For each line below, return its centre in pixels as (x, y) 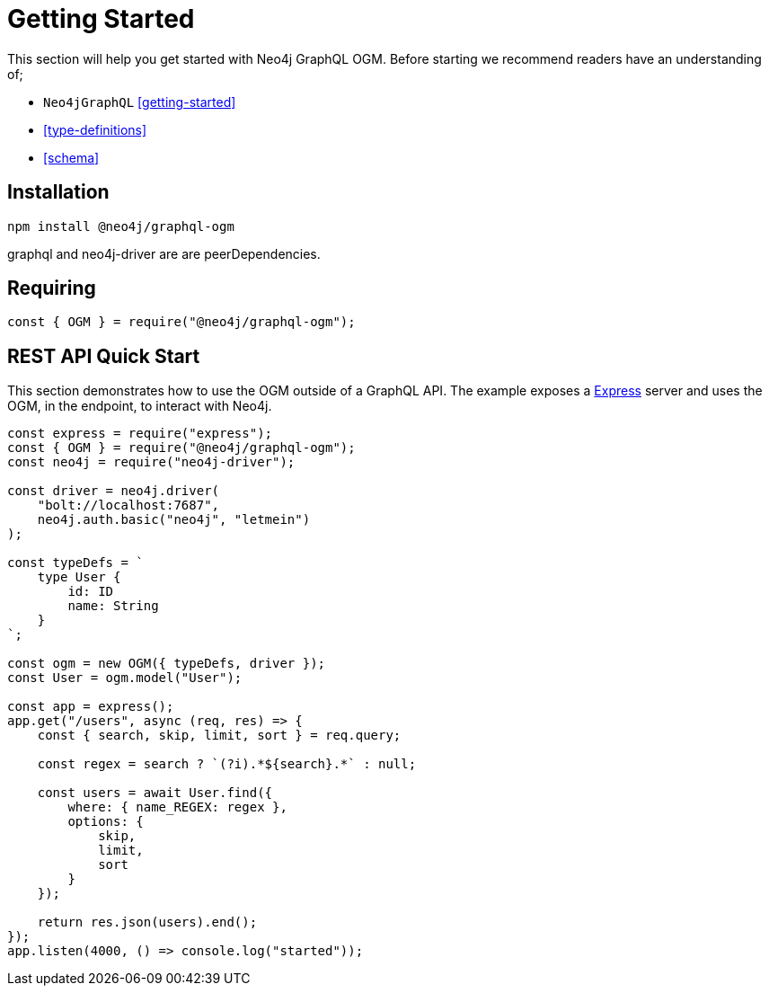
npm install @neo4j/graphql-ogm (121, 226)
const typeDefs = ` (75, 563)
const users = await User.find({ (155, 793)
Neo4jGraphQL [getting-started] (140, 102)
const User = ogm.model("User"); (125, 678)
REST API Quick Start (104, 356)
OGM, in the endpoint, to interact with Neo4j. (140, 406)
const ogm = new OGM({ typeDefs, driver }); (167, 664)
